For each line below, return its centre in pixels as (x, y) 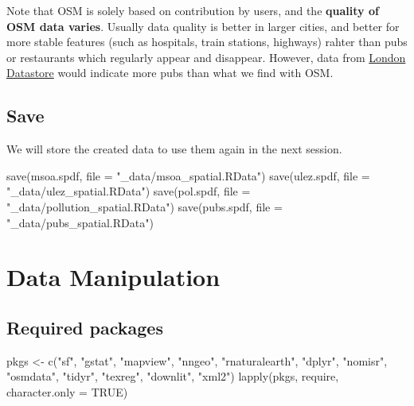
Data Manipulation (113, 277)
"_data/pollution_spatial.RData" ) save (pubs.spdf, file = (145, 206)
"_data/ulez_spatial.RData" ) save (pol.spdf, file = (129, 191)
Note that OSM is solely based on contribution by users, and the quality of (193, 10)
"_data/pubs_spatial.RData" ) (80, 222)
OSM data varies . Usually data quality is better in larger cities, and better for (203, 26)
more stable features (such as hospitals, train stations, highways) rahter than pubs (207, 42)
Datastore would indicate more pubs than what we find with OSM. (170, 73)
